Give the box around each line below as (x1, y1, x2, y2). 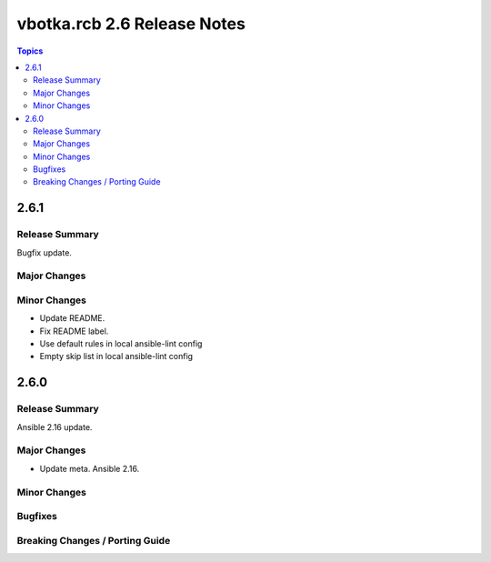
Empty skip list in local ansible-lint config (39, 351, 194, 362)
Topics (16, 45, 44, 56)
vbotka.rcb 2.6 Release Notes (16, 14, 245, 34)
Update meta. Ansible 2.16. (39, 463, 140, 474)
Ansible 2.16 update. (16, 421, 93, 432)
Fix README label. (39, 326, 109, 336)
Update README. (39, 313, 105, 324)
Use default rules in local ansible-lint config (39, 338, 203, 349)
